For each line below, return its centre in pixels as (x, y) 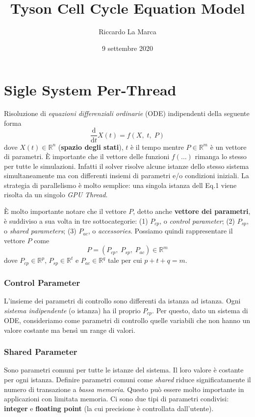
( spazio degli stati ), (91, 147)
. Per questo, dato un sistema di (200, 310)
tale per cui (125, 260)
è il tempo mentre (157, 147)
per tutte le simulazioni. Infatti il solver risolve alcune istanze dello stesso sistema (127, 166)
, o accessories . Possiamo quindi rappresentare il (160, 231)
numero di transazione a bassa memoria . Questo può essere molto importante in (124, 389)
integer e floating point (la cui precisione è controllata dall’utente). (109, 408)
